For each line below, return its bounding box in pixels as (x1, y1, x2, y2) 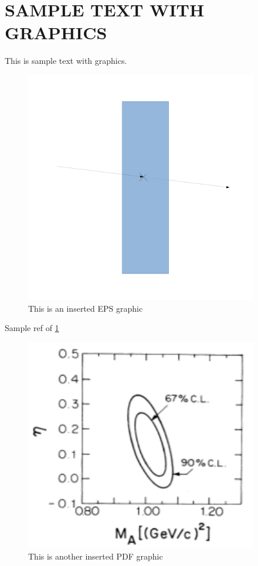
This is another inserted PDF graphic (28, 550, 163, 562)
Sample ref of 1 (5, 322, 59, 334)
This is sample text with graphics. (5, 54, 127, 67)
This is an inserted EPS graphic (28, 302, 143, 314)
